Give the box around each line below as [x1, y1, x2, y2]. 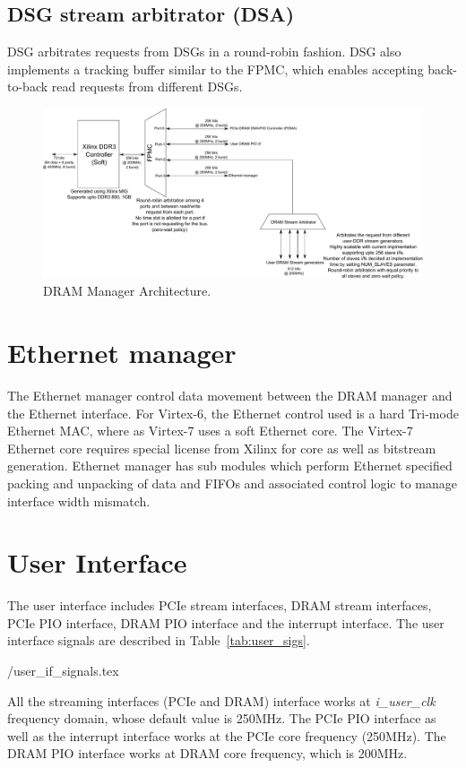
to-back [7, 77, 48, 96]
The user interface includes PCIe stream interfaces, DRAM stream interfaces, [7, 596, 432, 615]
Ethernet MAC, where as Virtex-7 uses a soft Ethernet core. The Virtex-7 [7, 421, 413, 440]
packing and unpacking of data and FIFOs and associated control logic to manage [7, 473, 457, 492]
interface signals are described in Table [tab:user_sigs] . [7, 631, 310, 650]
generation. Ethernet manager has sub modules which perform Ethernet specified [7, 456, 453, 475]
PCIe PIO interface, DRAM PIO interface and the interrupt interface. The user [7, 613, 444, 632]
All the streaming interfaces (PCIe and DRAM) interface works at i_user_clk [7, 691, 436, 710]
